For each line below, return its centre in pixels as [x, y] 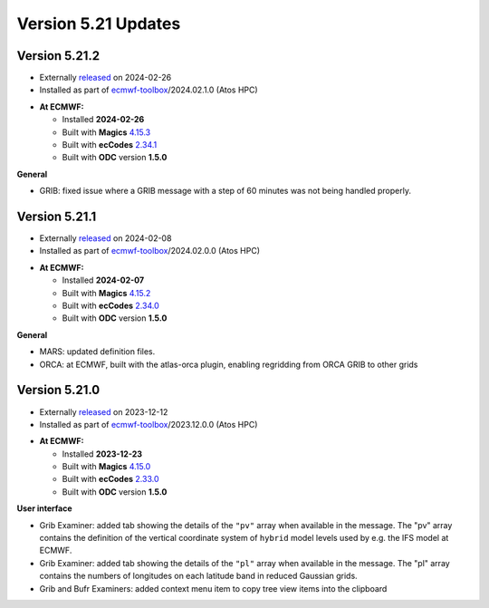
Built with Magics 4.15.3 [106, 132]
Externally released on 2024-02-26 [105, 78]
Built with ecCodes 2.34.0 [110, 306]
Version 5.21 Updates [99, 24]
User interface [44, 508]
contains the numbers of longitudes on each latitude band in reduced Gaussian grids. [198, 576]
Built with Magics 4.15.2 [106, 293]
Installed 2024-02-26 [103, 120]
